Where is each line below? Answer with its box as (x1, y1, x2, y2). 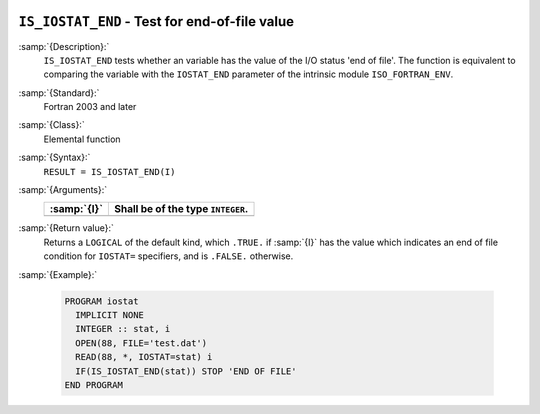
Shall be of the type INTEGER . (114, 202, 249, 216)
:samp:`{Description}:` (18, 40, 110, 52)
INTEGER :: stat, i (75, 323, 171, 335)
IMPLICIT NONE (75, 309, 145, 320)
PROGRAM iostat (64, 295, 139, 307)
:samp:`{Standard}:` (18, 86, 100, 99)
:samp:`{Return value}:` (18, 222, 115, 234)
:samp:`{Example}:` (18, 268, 98, 280)
